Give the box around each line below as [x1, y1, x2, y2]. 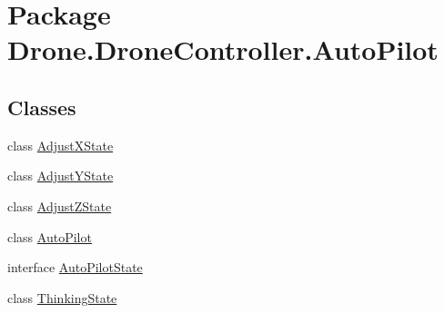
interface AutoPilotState [7, 258, 143, 277]
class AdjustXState [7, 135, 114, 154]
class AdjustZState [7, 196, 112, 215]
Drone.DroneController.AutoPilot [7, 31, 439, 68]
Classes [7, 93, 76, 121]
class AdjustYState [7, 166, 114, 185]
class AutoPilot [7, 227, 92, 246]
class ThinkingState [7, 288, 117, 307]
